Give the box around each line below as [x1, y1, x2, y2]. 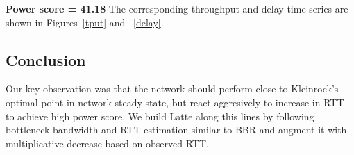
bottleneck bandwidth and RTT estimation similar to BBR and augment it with [6, 122, 347, 137]
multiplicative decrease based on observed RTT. [6, 136, 209, 150]
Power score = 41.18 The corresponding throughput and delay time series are [6, 1, 348, 15]
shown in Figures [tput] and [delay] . [6, 15, 164, 29]
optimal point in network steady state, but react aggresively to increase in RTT [6, 95, 344, 109]
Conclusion [6, 49, 86, 70]
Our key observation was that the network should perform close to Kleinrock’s [6, 81, 339, 96]
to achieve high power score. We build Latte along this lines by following [6, 108, 314, 123]
